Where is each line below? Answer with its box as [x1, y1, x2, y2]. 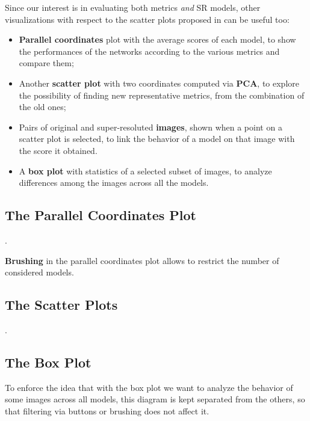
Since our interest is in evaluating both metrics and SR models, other [5, 1, 261, 13]
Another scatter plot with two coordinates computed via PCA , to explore [19, 76, 299, 89]
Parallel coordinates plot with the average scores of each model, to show [19, 33, 296, 46]
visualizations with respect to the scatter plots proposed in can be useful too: [5, 13, 290, 25]
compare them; [19, 57, 74, 69]
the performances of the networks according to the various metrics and [19, 45, 280, 57]
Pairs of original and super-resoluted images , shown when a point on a [19, 120, 282, 133]
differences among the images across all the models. [19, 176, 209, 189]
